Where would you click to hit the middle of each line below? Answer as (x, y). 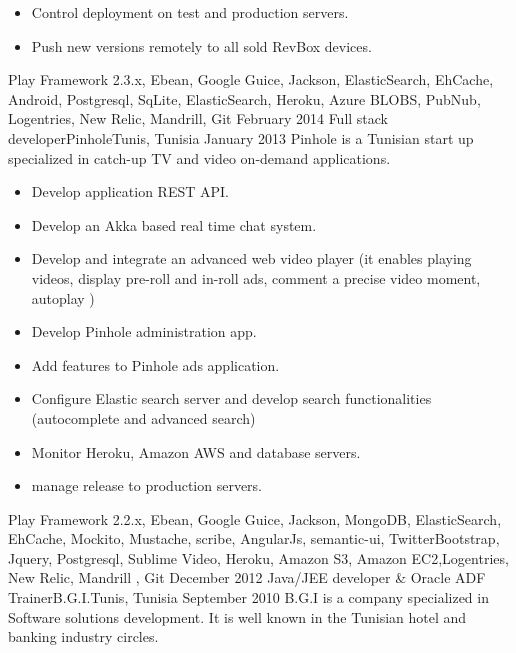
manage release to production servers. (146, 485)
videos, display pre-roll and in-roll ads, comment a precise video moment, (256, 277)
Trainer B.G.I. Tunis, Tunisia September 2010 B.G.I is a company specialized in (248, 597)
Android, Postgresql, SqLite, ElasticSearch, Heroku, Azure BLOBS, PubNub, (244, 98)
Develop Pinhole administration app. (144, 331)
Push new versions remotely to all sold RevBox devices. (201, 45)
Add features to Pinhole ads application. (155, 364)
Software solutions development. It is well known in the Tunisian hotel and (237, 616)
